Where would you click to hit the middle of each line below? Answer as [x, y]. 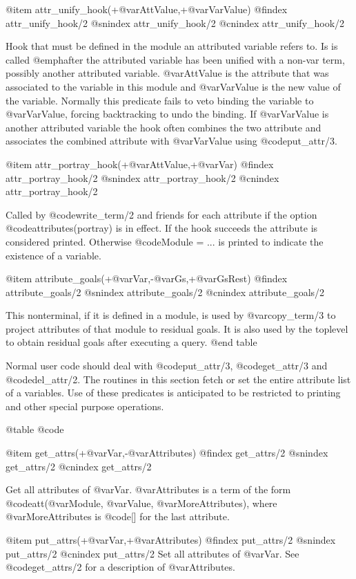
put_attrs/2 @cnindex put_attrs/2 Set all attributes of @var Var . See [152, 553]
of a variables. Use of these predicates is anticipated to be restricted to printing [173, 393]
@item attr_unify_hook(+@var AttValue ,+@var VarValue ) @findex [147, 9]
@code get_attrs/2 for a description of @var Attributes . [120, 567]
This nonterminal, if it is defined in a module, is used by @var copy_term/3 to [171, 315]
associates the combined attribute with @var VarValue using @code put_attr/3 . [171, 141]
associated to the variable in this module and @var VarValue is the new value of [173, 86]
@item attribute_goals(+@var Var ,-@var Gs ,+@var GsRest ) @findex [147, 278]
